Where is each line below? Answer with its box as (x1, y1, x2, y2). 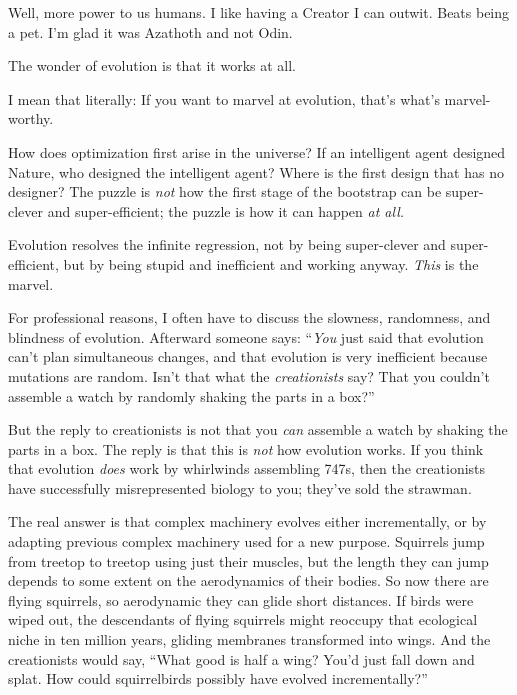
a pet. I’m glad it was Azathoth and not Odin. (8, 21, 293, 42)
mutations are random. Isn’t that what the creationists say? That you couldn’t (8, 365, 490, 386)
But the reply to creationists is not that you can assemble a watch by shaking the (8, 419, 508, 440)
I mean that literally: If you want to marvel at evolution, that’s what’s (8, 88, 440, 109)
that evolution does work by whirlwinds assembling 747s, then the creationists (8, 458, 486, 479)
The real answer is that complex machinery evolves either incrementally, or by (8, 511, 487, 532)
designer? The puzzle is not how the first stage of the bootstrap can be (8, 181, 442, 202)
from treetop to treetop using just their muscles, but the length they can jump (8, 550, 489, 571)
